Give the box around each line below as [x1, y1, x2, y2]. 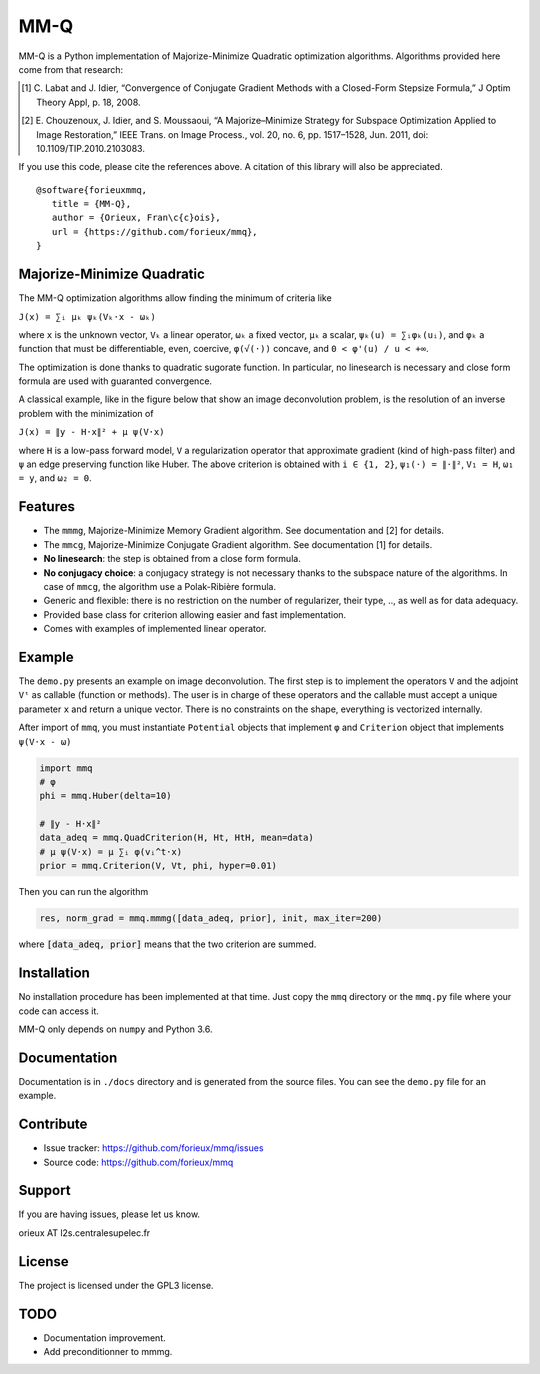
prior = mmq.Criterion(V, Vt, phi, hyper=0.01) [39, 860, 277, 872]
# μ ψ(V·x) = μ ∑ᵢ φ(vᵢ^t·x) [39, 846, 183, 857]
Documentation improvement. [43, 1331, 167, 1344]
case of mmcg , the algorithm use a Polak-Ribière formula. [43, 580, 277, 592]
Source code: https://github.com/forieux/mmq [43, 1156, 234, 1168]
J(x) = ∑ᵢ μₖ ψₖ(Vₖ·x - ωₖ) [18, 311, 157, 322]
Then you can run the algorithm [18, 886, 149, 898]
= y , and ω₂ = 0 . [18, 472, 92, 484]
